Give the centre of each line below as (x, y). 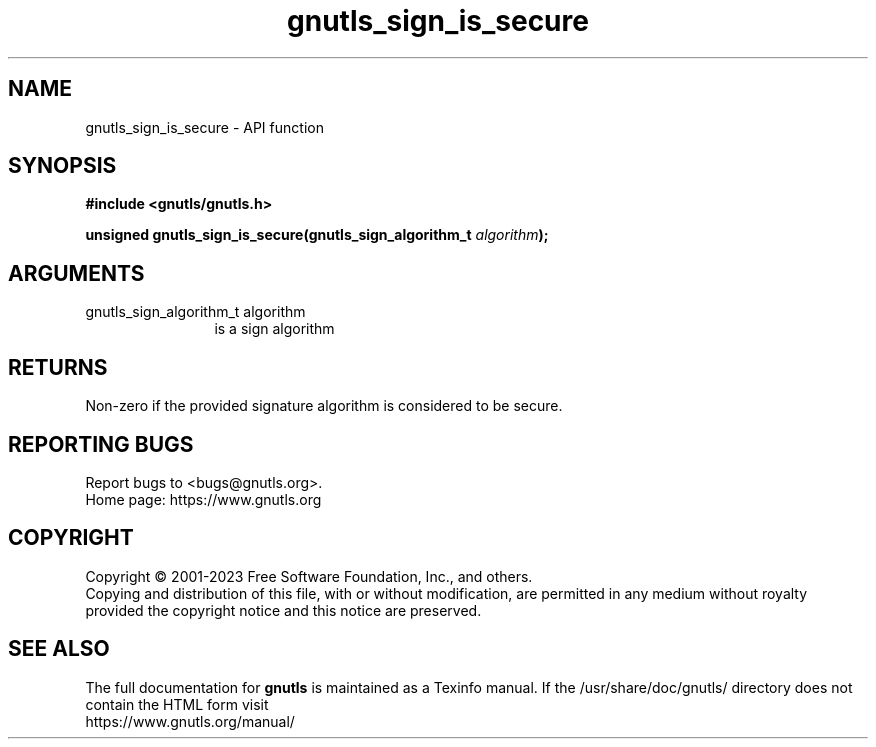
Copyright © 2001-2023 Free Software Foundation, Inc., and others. (309, 576)
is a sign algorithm (274, 329)
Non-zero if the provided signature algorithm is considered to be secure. (324, 406)
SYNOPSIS (62, 166)
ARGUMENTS (76, 273)
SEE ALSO (59, 649)
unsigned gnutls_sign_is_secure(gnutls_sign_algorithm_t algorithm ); (317, 235)
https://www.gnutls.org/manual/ (190, 721)
